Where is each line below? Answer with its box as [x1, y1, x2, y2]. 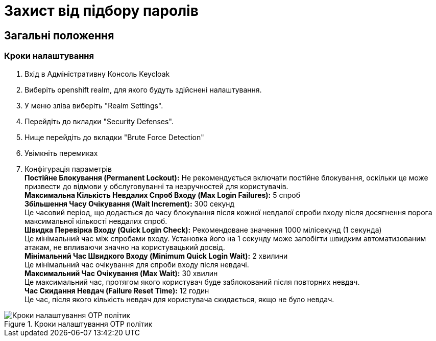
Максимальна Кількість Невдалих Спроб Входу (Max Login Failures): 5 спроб [25, 190, 300, 199]
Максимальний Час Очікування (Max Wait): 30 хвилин [25, 268, 218, 278]
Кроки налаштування [4, 51, 94, 61]
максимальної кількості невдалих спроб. [25, 216, 167, 225]
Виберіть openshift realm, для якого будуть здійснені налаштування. [25, 85, 262, 94]
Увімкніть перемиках [25, 148, 98, 157]
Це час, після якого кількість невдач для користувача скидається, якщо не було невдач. [25, 294, 334, 304]
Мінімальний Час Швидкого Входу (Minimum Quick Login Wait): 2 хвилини [25, 251, 288, 260]
